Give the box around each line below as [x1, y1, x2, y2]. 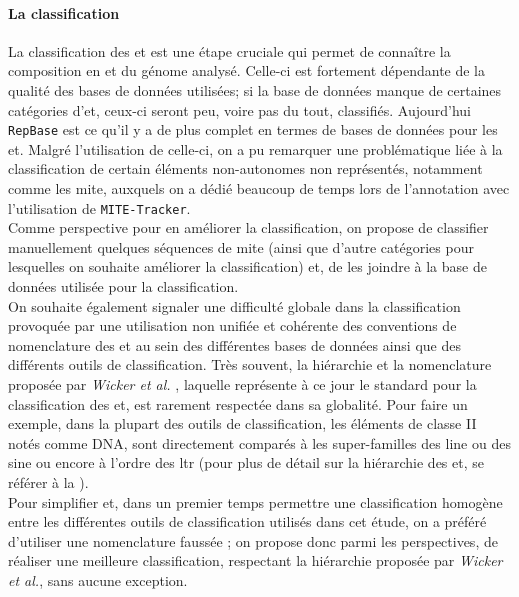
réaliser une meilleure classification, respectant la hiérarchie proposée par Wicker [8, 550, 503, 571]
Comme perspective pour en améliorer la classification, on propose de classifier [8, 217, 489, 238]
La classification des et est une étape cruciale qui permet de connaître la [8, 40, 451, 61]
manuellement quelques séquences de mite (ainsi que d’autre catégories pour [8, 236, 474, 257]
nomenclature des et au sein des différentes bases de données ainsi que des [8, 334, 461, 355]
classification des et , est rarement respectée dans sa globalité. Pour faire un [8, 393, 468, 414]
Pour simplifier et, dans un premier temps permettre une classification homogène [8, 491, 503, 512]
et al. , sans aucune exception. [8, 569, 188, 590]
